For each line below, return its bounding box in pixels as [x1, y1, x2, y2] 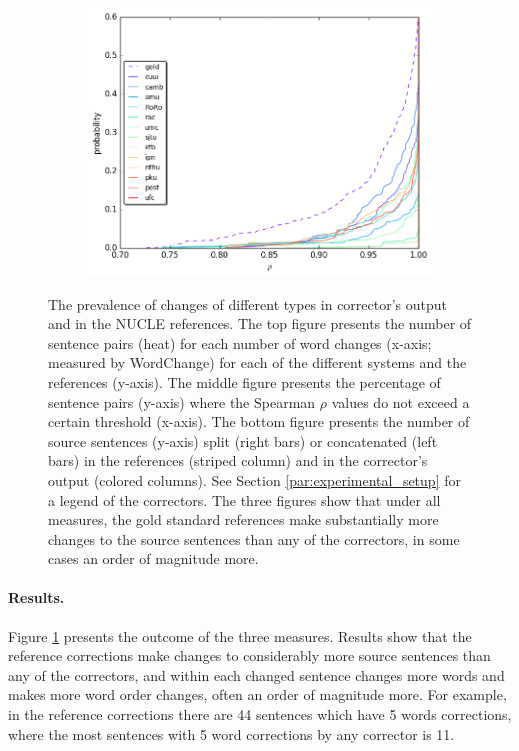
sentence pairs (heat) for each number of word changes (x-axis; [48, 332, 432, 353]
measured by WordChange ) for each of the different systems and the [48, 352, 467, 373]
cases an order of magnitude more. [48, 548, 259, 569]
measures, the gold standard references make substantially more [48, 509, 439, 530]
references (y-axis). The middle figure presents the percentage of [48, 371, 441, 392]
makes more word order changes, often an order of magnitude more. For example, [8, 684, 507, 705]
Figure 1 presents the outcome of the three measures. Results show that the [8, 625, 472, 646]
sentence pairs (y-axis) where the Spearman [48, 391, 316, 412]
